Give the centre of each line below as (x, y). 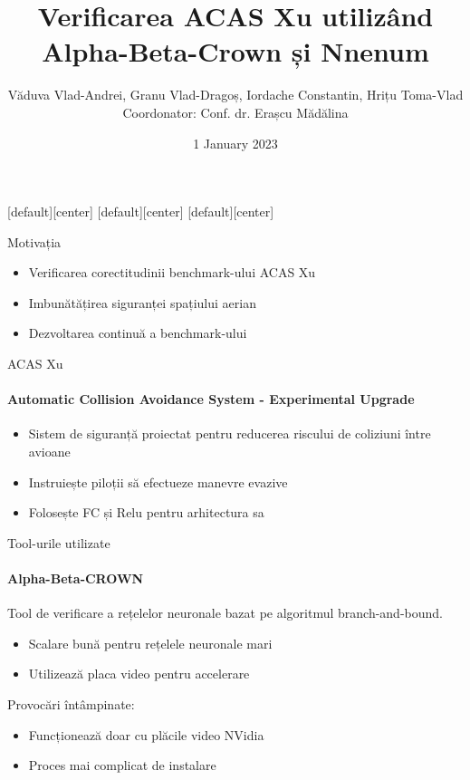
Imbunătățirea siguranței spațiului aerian (142, 302)
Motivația (34, 241)
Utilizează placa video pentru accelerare (139, 674)
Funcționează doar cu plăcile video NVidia (146, 734)
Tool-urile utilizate (59, 542)
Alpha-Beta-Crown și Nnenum (235, 51)
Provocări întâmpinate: (71, 704)
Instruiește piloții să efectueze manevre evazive (158, 481)
